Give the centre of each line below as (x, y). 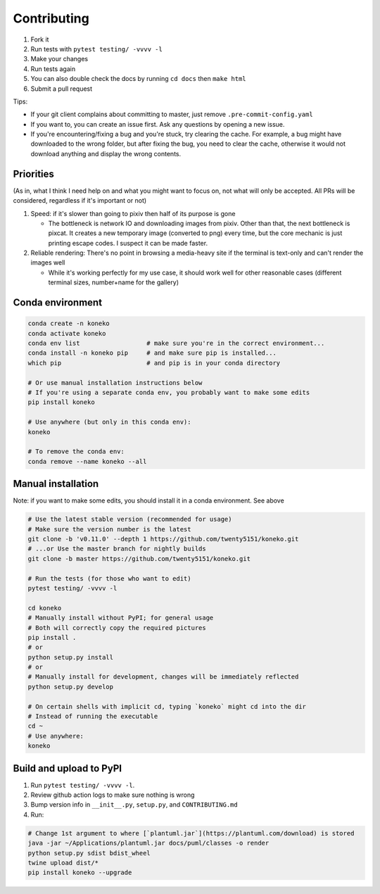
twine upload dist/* (63, 863)
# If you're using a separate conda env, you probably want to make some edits (169, 392)
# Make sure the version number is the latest (109, 529)
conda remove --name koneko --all (87, 461)
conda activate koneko (67, 333)
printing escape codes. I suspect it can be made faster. (128, 243)
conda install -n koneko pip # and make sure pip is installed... (152, 353)
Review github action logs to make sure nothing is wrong (113, 795)
